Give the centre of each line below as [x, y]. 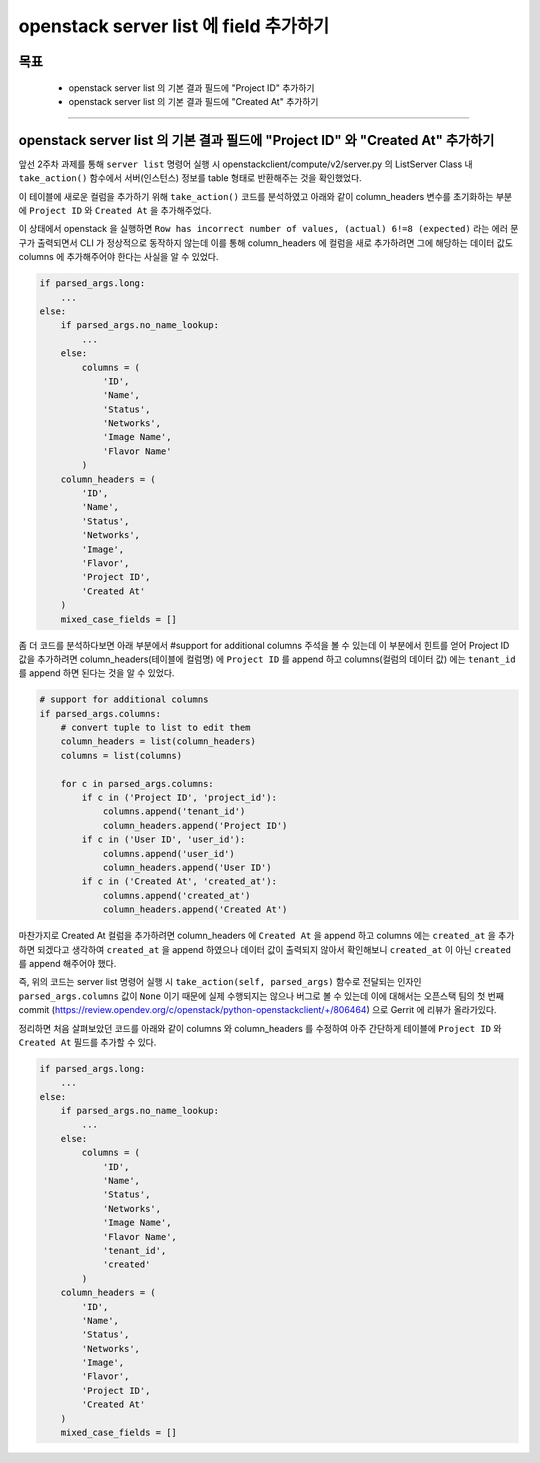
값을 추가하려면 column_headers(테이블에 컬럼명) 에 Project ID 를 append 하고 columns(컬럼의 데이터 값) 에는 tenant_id [267, 659]
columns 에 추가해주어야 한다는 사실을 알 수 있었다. [118, 257]
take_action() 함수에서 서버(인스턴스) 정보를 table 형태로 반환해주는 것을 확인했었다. [190, 178]
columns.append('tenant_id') [174, 811]
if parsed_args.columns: [100, 713]
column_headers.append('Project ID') [195, 825]
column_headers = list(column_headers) [158, 741]
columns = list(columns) [121, 755]
